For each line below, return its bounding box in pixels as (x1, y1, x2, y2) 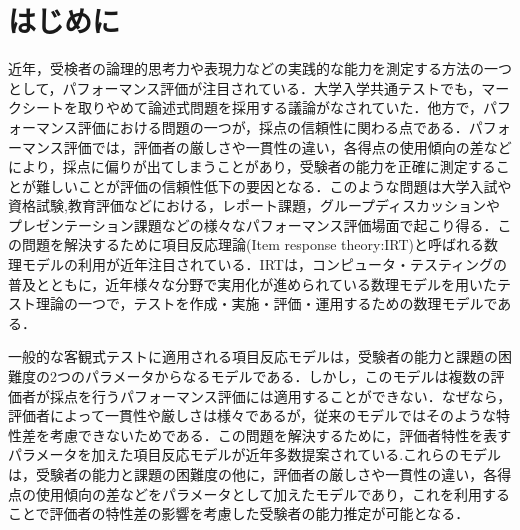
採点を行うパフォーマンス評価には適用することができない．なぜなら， (49, 385, 512, 406)
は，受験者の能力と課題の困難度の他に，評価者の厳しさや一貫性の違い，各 (8, 464, 498, 484)
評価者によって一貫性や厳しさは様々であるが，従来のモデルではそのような (8, 405, 496, 426)
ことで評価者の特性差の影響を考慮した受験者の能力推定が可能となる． (8, 503, 470, 524)
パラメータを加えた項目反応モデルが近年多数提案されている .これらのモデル (8, 444, 502, 465)
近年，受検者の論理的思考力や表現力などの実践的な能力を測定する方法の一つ (8, 58, 512, 79)
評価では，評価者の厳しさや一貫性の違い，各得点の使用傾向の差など (63, 136, 512, 157)
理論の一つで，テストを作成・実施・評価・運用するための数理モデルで (35, 293, 498, 314)
